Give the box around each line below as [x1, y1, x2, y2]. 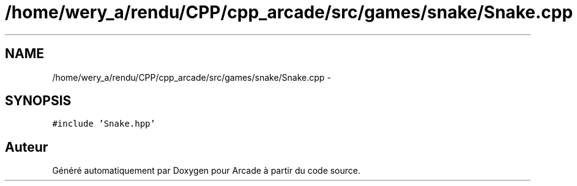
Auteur [5, 139, 48, 155]
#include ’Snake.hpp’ [52, 119, 155, 129]
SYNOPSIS [5, 93, 72, 109]
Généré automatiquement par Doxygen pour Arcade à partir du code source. [52, 165, 361, 176]
